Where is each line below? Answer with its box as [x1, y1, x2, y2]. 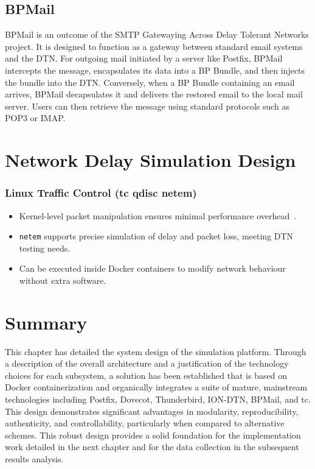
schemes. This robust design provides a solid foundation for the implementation [5, 428, 301, 441]
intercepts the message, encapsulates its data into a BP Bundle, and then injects [5, 63, 305, 76]
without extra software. [19, 273, 106, 286]
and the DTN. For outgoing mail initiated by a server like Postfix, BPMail [5, 52, 283, 65]
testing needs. [19, 241, 71, 254]
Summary [5, 309, 88, 334]
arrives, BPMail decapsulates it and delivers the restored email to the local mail [5, 88, 303, 100]
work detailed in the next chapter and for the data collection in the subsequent [5, 440, 299, 453]
